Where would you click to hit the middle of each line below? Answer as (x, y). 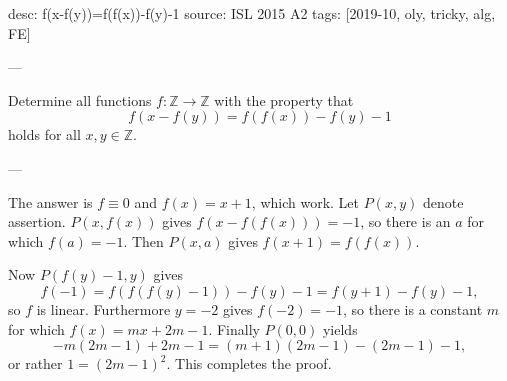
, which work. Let (305, 201)
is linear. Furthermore (103, 308)
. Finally (234, 328)
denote (443, 201)
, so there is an (405, 221)
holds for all (44, 134)
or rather (35, 363)
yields (340, 328)
